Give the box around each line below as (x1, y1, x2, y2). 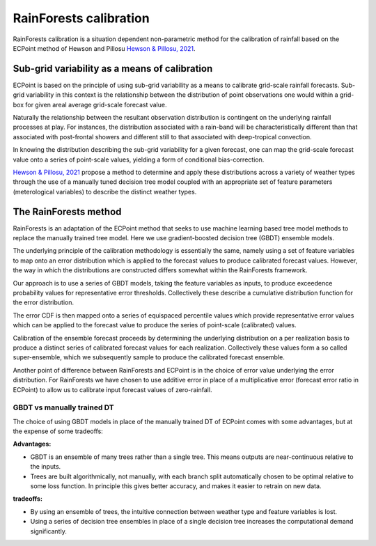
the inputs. (30, 462, 61, 471)
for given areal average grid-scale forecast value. (25, 100, 167, 109)
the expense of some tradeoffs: (13, 427, 104, 435)
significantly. (30, 526, 68, 536)
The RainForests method (13, 205, 122, 217)
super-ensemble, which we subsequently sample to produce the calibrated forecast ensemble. (13, 353, 285, 361)
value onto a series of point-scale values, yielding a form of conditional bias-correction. (13, 155, 265, 164)
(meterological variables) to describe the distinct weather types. (13, 187, 197, 196)
